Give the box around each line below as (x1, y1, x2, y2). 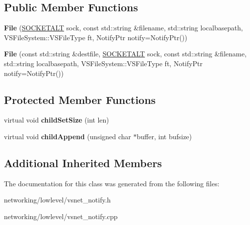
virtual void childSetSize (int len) (4, 115, 109, 125)
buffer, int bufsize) (136, 131, 192, 141)
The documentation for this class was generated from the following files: (4, 178, 220, 188)
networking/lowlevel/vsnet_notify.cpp (4, 211, 118, 221)
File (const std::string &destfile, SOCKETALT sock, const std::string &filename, (4, 49, 247, 59)
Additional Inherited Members (4, 155, 162, 170)
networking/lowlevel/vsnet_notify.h (4, 195, 111, 205)
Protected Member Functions (4, 92, 156, 107)
